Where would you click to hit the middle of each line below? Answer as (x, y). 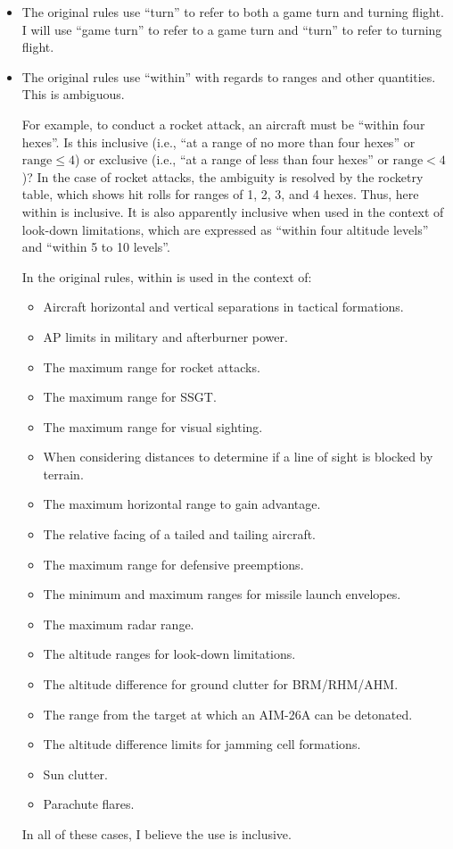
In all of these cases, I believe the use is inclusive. (156, 834)
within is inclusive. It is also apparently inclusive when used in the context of (233, 211)
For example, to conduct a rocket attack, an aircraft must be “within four (223, 124)
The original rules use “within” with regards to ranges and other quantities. (229, 76)
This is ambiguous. (73, 94)
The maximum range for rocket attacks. (152, 366)
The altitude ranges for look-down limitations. (169, 654)
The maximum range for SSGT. (130, 397)
